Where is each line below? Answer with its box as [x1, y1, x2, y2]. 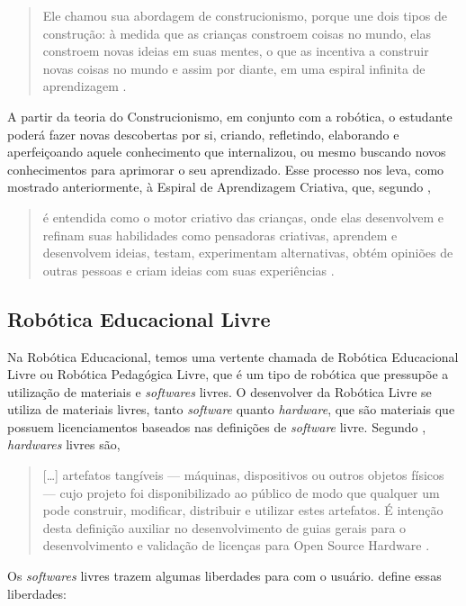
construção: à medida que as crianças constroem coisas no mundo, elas [42, 23, 431, 42]
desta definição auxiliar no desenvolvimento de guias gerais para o [42, 518, 407, 537]
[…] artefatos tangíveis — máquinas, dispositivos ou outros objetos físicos [42, 466, 444, 484]
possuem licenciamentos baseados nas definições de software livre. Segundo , [7, 417, 426, 436]
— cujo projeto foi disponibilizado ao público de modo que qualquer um [42, 483, 440, 502]
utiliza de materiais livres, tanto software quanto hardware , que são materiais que [7, 400, 455, 419]
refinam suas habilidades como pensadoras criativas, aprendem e [42, 225, 398, 244]
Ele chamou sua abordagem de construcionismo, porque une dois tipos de [42, 6, 447, 24]
